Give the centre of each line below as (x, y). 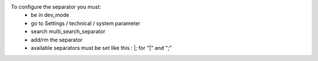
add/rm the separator (57, 40)
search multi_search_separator (68, 32)
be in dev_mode (50, 15)
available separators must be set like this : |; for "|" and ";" (101, 48)
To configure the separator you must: (56, 7)
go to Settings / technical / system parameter (86, 23)
